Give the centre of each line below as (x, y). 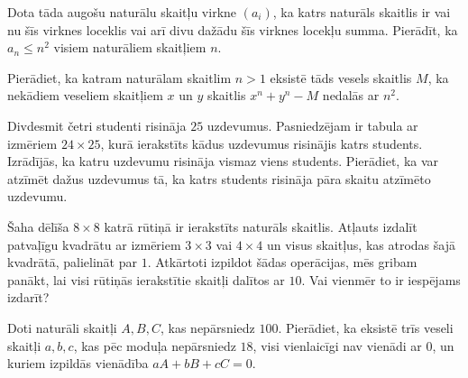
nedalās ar (351, 95)
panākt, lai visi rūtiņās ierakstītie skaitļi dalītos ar (146, 279)
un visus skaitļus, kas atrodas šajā (361, 244)
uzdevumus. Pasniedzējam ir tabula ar (312, 125)
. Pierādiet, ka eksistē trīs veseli (366, 327)
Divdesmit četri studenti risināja (97, 125)
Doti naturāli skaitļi (62, 327)
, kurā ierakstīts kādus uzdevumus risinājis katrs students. (262, 143)
